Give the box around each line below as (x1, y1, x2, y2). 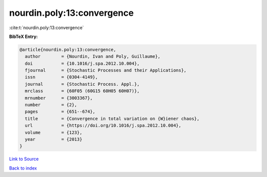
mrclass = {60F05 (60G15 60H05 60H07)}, (25, 88, 140, 94)
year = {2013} (25, 137, 83, 142)
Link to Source (9, 156, 39, 162)
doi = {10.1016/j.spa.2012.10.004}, (25, 61, 140, 66)
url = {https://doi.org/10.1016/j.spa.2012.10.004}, (25, 123, 181, 128)
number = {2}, (25, 102, 78, 108)
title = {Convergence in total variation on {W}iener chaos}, (25, 116, 200, 121)
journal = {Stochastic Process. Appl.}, (25, 81, 140, 87)
